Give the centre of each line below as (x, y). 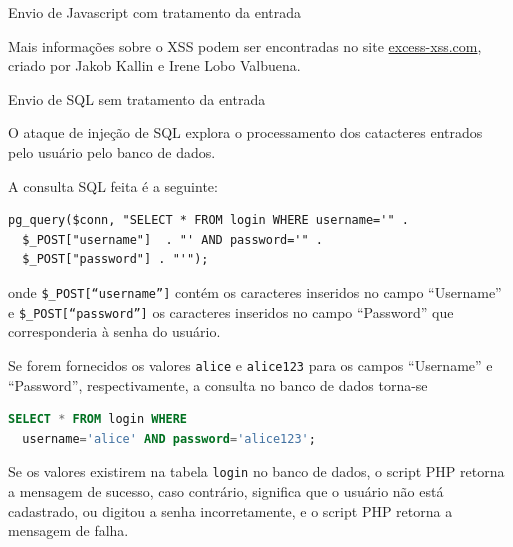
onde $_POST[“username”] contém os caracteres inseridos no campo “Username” (255, 291)
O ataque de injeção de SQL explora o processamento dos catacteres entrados (245, 132)
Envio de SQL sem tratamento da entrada (137, 98)
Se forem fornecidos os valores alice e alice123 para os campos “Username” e (250, 364)
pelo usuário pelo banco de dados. (112, 151)
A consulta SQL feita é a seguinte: (113, 185)
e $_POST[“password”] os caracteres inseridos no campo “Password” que (231, 311)
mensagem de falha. (68, 530)
